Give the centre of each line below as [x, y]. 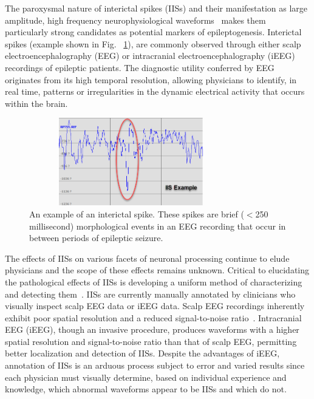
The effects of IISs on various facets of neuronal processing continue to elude [147, 258]
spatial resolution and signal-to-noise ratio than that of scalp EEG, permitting [151, 341]
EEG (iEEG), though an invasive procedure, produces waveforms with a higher [152, 329]
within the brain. [36, 103]
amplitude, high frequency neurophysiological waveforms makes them [135, 20]
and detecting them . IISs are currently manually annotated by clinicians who [150, 294]
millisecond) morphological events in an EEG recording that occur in [158, 226]
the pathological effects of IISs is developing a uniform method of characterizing [154, 281]
